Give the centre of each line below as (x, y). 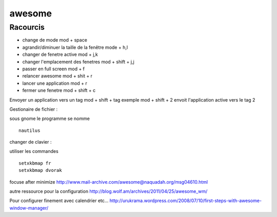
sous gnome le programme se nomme (50, 119)
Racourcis (27, 27)
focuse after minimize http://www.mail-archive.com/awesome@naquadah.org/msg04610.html (108, 182)
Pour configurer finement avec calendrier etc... (59, 201)
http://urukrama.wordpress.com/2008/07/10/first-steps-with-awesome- (185, 201)
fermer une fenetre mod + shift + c (59, 90)
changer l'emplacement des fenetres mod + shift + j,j (78, 62)
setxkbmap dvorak (40, 170)
